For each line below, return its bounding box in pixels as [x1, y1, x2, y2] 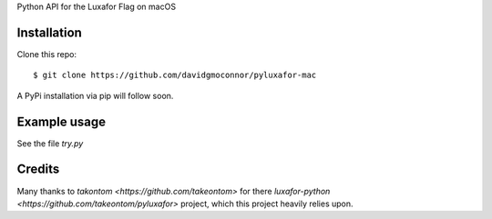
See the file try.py [16, 137, 84, 149]
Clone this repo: [16, 48, 77, 59]
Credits [16, 162, 60, 177]
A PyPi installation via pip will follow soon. [16, 90, 174, 101]
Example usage [16, 114, 107, 129]
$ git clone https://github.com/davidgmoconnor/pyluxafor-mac [33, 70, 317, 81]
